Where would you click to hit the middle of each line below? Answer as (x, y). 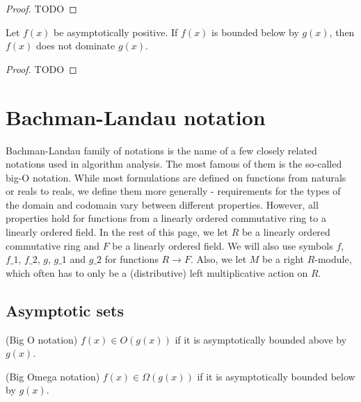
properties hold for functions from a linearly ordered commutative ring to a (166, 218)
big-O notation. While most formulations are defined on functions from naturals (176, 177)
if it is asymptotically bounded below (276, 376)
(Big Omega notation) (53, 376)
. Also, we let (218, 259)
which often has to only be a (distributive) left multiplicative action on (157, 272)
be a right (283, 259)
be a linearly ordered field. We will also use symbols (223, 245)
